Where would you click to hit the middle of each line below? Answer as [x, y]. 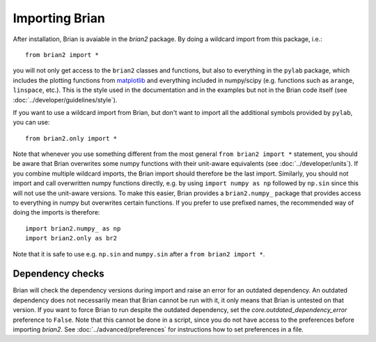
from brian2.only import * [71, 138]
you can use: [31, 123]
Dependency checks [58, 274]
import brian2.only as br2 [71, 238]
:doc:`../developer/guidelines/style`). [65, 100]
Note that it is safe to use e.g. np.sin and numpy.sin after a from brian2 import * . [139, 254]
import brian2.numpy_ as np [73, 228]
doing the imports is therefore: [56, 212]
